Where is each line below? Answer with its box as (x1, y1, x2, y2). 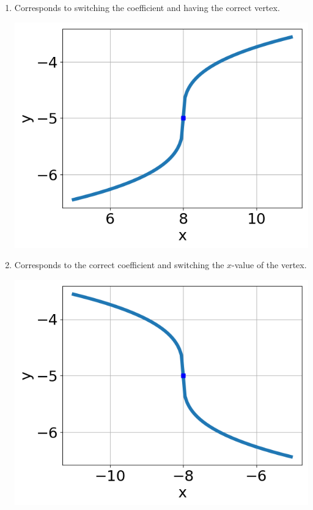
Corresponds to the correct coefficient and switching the (14, 258, 224, 271)
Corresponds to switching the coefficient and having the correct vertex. (14, 1, 280, 13)
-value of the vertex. (232, 258, 307, 271)
